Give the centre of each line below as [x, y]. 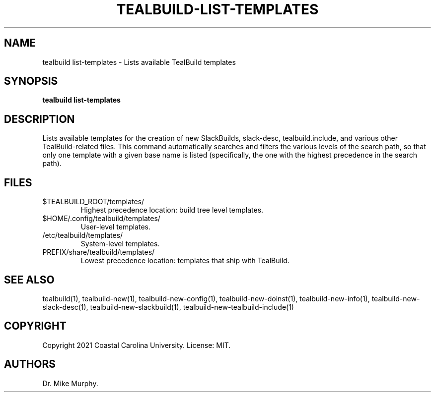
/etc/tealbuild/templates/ [83, 235]
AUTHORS [30, 364]
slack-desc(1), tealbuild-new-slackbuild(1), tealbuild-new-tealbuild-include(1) [168, 307]
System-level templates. [120, 244]
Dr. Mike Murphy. [70, 383]
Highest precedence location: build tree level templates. [172, 210]
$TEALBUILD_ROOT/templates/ [93, 202]
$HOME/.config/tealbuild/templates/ [101, 219]
